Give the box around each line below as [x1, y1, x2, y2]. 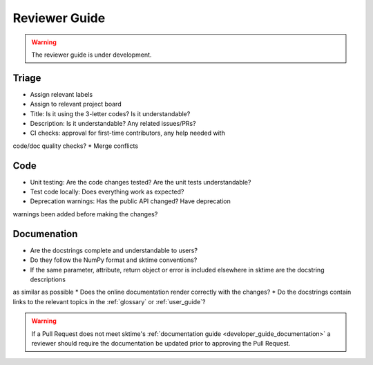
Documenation [12, 228, 78, 240]
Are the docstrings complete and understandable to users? [30, 246, 198, 254]
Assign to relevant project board [30, 100, 122, 109]
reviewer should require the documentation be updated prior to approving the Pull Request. [31, 339, 291, 347]
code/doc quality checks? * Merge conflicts [12, 142, 138, 150]
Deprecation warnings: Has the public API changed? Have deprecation [30, 197, 231, 205]
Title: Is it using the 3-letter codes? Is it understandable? [30, 109, 191, 118]
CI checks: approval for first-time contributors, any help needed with [30, 129, 226, 138]
